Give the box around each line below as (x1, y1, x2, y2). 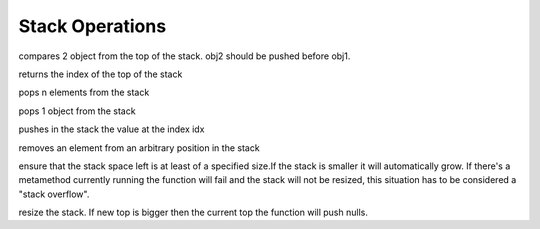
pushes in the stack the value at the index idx (18, 123, 205, 135)
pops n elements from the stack (18, 86, 150, 99)
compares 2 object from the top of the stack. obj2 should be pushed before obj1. (18, 50, 351, 62)
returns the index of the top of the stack (18, 68, 183, 80)
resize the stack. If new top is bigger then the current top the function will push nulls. (18, 206, 369, 219)
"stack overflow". (18, 188, 90, 200)
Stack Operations (18, 15, 167, 37)
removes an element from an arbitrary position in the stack (18, 141, 260, 154)
